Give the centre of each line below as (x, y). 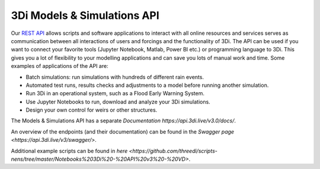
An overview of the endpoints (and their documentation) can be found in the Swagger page (122, 131)
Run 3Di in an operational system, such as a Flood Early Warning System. (115, 93)
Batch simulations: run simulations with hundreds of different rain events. (115, 77)
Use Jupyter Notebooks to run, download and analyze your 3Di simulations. (118, 102)
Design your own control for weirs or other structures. (92, 110)
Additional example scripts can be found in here (69, 151)
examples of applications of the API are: (60, 66)
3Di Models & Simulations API (85, 15)
